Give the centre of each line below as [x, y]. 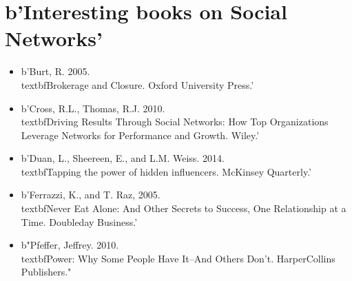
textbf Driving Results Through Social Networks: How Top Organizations [175, 122]
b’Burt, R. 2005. [55, 71]
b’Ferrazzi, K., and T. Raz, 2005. [91, 195]
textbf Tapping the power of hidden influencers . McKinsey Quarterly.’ [166, 171]
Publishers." [46, 272]
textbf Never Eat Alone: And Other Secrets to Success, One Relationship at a [184, 208]
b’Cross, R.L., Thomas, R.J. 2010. [93, 108]
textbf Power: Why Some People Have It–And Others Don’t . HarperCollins [178, 258]
